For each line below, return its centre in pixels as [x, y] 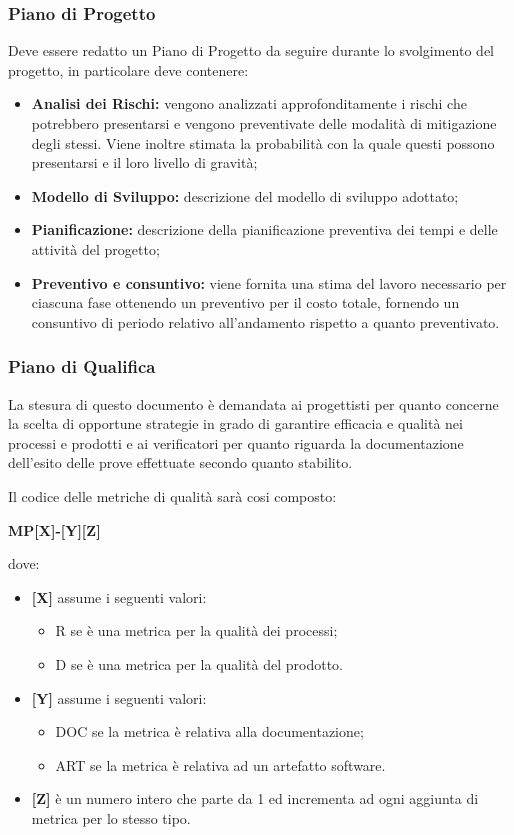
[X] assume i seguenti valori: [119, 596]
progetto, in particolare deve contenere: [128, 69]
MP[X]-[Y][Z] [54, 529]
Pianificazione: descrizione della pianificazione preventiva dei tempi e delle [264, 229]
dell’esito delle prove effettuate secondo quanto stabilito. [180, 462]
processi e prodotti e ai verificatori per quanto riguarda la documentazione [236, 442]
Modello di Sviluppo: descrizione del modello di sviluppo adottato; [245, 195]
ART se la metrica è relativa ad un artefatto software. [220, 764]
